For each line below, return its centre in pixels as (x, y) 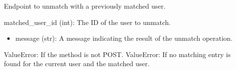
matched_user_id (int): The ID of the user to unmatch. (87, 22)
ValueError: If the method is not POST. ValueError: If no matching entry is (117, 54)
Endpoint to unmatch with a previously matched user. (85, 6)
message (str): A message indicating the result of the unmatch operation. (124, 38)
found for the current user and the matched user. (77, 64)
